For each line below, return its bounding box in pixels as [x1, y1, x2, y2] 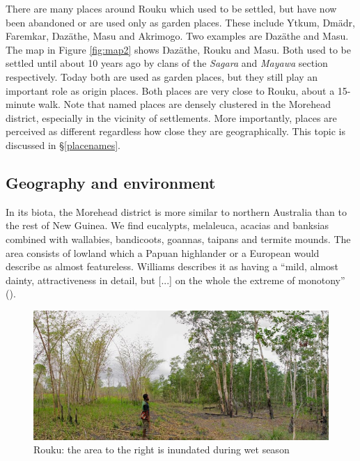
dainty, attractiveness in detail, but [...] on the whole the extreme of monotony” [6, 272, 345, 287]
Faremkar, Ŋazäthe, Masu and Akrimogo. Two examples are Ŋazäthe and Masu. [6, 29, 349, 43]
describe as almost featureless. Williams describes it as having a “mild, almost [6, 259, 339, 274]
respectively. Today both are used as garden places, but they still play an [6, 69, 318, 84]
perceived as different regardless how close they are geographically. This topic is [6, 124, 345, 139]
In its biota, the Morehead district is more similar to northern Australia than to [6, 204, 347, 219]
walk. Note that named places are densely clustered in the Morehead [38, 97, 331, 111]
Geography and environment [6, 171, 216, 193]
